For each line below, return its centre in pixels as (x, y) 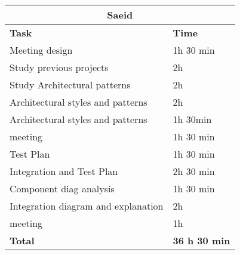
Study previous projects (59, 67)
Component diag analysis (62, 188)
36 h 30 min (201, 240)
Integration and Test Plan (64, 171)
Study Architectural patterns (70, 85)
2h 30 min (194, 171)
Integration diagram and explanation (87, 206)
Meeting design (41, 50)
